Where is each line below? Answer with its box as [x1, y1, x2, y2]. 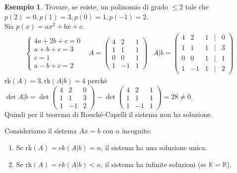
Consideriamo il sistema [4, 125, 77, 136]
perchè [87, 75, 108, 85]
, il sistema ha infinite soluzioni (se [101, 159, 207, 169]
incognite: [121, 125, 152, 136]
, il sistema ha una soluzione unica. [101, 142, 207, 152]
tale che [185, 1, 209, 11]
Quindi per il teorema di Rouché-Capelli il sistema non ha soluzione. [4, 109, 213, 119]
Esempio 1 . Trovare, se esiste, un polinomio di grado [4, 1, 168, 11]
